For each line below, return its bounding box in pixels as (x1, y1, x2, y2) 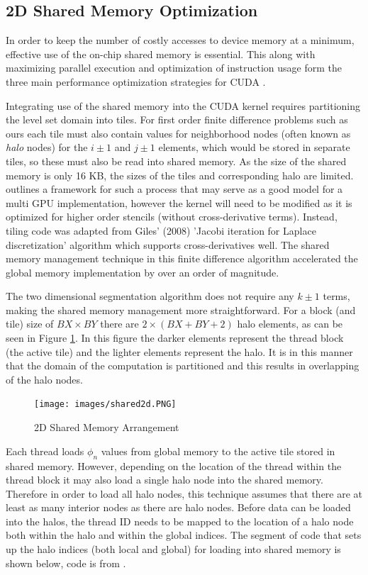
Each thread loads (6, 443, 84, 458)
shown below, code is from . (6, 555, 126, 570)
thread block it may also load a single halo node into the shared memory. (6, 472, 323, 487)
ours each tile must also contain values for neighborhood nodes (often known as (6, 125, 351, 140)
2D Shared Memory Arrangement (34, 420, 179, 435)
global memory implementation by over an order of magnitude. (6, 264, 279, 279)
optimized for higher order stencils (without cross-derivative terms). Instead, (6, 209, 338, 224)
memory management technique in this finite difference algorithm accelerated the (6, 251, 358, 266)
